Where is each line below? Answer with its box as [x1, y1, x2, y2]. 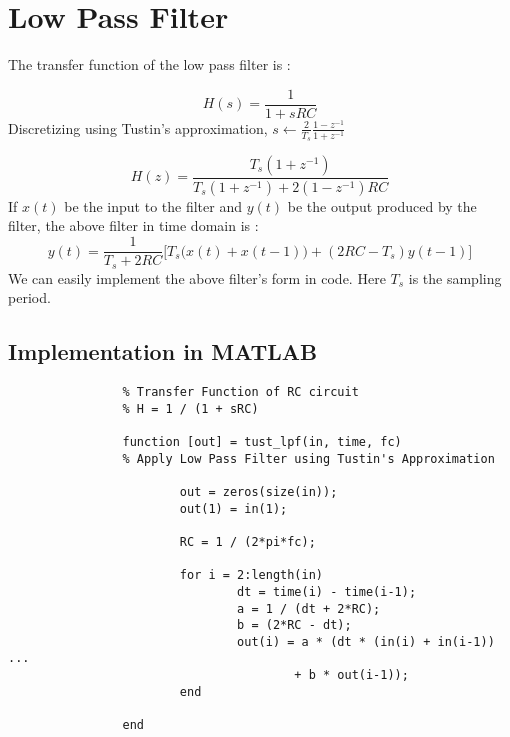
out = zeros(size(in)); [179, 484, 338, 499]
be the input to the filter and [64, 195, 242, 216]
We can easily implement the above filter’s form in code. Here [8, 267, 386, 288]
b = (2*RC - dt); [237, 618, 352, 633]
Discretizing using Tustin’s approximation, [8, 117, 268, 138]
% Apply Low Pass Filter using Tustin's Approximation [122, 451, 495, 466]
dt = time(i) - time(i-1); [237, 584, 417, 599]
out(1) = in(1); [179, 501, 288, 516]
